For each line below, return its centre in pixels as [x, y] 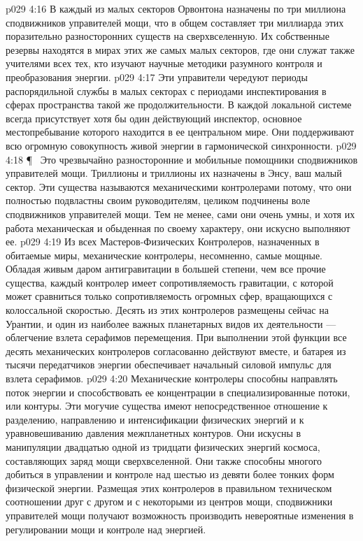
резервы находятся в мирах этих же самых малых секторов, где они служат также [180, 49]
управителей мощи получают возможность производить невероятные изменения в [180, 515]
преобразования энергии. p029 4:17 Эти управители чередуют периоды [157, 77]
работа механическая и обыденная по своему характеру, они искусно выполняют [178, 228]
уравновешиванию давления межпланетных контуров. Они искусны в [154, 433]
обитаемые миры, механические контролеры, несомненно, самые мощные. [164, 255]
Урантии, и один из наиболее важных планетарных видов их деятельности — [171, 323]
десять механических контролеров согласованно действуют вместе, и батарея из [176, 351]
